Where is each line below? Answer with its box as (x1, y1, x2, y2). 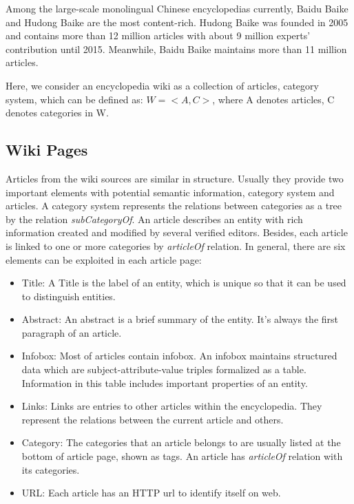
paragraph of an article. (21, 325, 122, 339)
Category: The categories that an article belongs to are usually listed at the (21, 435, 341, 450)
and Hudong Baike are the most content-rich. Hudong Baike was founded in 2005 (6, 14, 348, 29)
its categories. (21, 462, 80, 476)
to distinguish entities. (21, 288, 116, 303)
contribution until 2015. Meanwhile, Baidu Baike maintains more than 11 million (6, 41, 347, 56)
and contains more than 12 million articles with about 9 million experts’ (6, 28, 311, 43)
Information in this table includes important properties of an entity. (21, 375, 308, 390)
